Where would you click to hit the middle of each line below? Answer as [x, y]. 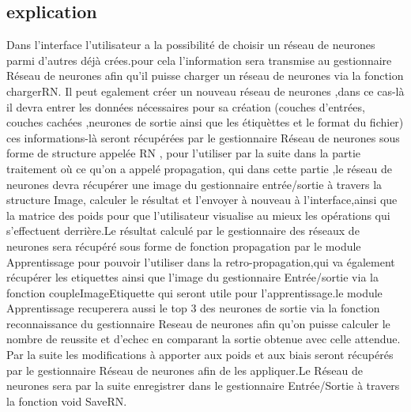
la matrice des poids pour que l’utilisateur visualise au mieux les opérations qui [198, 215]
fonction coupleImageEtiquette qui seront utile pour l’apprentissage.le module [194, 292]
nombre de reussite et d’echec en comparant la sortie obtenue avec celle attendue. [204, 339]
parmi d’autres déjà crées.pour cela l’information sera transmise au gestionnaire [199, 60]
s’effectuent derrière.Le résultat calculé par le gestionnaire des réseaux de [183, 231]
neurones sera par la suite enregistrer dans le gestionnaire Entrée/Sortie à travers [203, 386]
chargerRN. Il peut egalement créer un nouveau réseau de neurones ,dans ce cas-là [205, 91]
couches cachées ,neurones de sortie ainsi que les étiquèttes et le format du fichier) [205, 122]
